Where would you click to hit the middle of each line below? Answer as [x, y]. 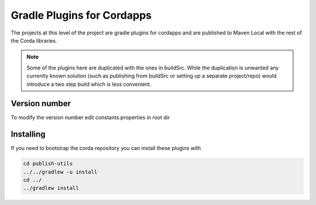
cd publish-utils [48, 164]
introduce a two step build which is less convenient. [89, 84]
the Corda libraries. [34, 40]
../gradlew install [51, 188]
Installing [28, 134]
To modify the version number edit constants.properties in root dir [90, 117]
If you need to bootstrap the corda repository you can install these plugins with [106, 148]
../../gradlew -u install [60, 172]
